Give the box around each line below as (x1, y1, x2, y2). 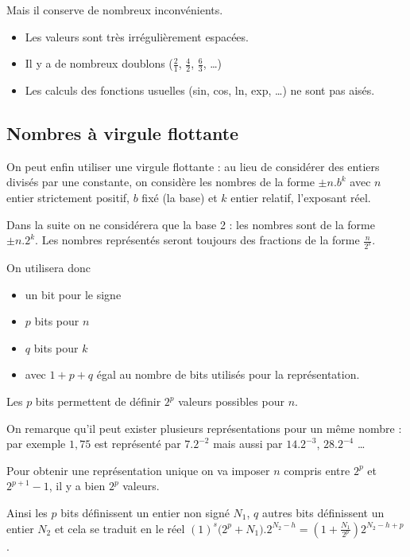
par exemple (6, 435, 66, 452)
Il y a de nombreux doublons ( (25, 55, 173, 72)
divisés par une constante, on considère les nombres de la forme (6, 173, 315, 190)
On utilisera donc (6, 259, 91, 276)
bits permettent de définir (35, 393, 161, 410)
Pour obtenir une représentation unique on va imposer (6, 462, 270, 478)
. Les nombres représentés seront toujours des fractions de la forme (35, 232, 360, 248)
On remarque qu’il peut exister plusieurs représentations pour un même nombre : (6, 419, 402, 436)
